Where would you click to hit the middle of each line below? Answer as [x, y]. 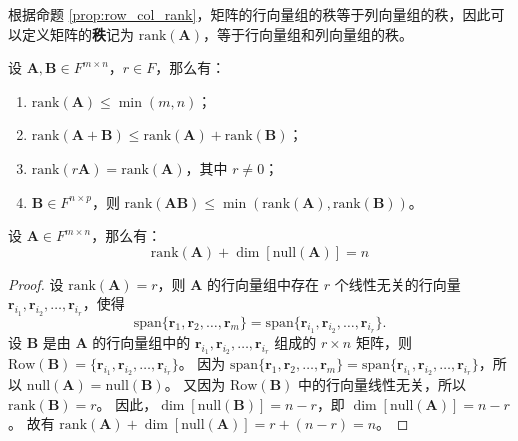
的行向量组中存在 [263, 283]
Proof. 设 [36, 283]
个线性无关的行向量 [397, 283]
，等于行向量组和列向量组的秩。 [308, 33]
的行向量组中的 [141, 341]
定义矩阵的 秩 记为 [77, 33]
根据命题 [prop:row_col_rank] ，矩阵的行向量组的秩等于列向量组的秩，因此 [249, 14]
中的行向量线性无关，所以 [382, 384]
